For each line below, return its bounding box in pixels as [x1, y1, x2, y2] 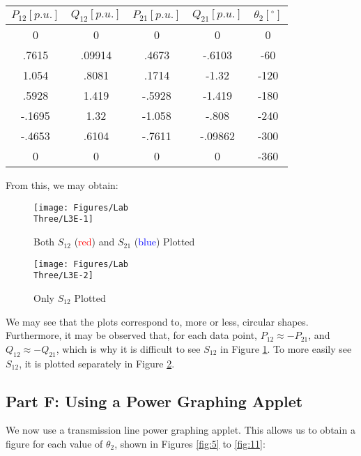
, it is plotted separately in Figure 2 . [19, 356, 175, 370]
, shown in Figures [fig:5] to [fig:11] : [114, 436, 266, 450]
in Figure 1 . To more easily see [220, 341, 352, 356]
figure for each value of [6, 436, 103, 450]
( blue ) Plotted [134, 234, 195, 249]
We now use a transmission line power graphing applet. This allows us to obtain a [6, 423, 355, 437]
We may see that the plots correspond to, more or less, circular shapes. [6, 314, 309, 328]
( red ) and [74, 234, 115, 249]
